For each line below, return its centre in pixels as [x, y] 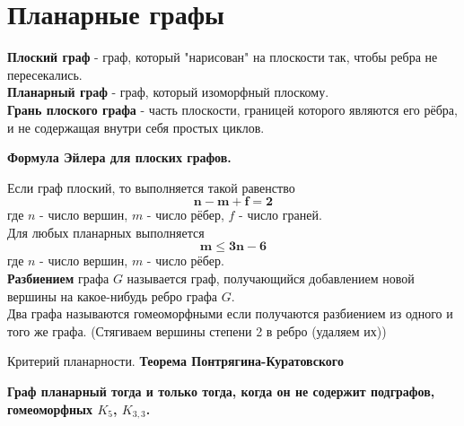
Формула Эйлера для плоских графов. [119, 157]
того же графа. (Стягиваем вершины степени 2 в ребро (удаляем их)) [197, 330]
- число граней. [280, 215]
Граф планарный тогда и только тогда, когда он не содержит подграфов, [221, 391]
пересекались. [45, 74]
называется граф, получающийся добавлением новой [271, 278]
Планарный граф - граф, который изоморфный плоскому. [168, 92]
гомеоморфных [50, 409]
